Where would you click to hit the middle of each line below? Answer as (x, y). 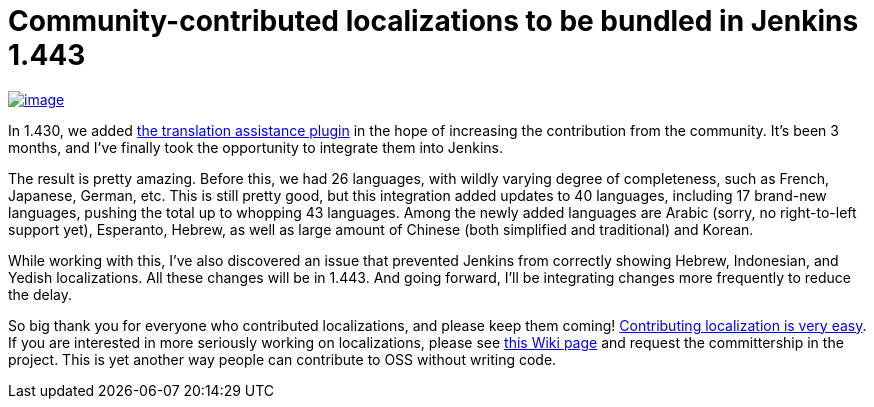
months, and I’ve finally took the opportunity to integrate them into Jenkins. (256, 147)
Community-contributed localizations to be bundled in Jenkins (433, 21)
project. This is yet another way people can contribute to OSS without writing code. (282, 359)
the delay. (40, 294)
